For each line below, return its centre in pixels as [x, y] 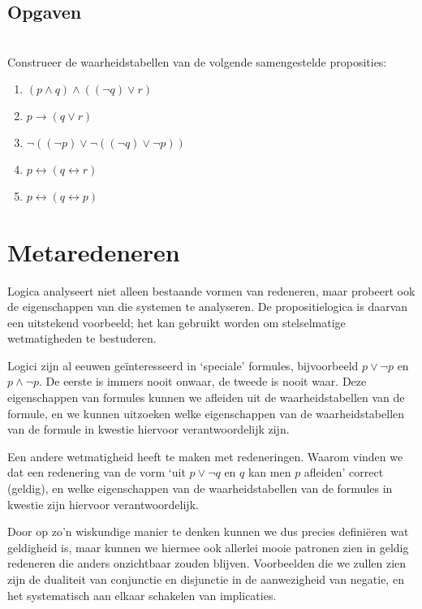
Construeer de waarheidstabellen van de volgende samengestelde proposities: [197, 61]
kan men [269, 472]
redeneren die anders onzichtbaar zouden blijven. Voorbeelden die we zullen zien [207, 563]
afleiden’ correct [344, 472]
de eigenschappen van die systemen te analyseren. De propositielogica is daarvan [208, 307]
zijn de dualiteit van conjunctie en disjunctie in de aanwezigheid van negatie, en [206, 579]
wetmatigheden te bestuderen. [82, 338]
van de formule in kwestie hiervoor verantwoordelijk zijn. [149, 429]
